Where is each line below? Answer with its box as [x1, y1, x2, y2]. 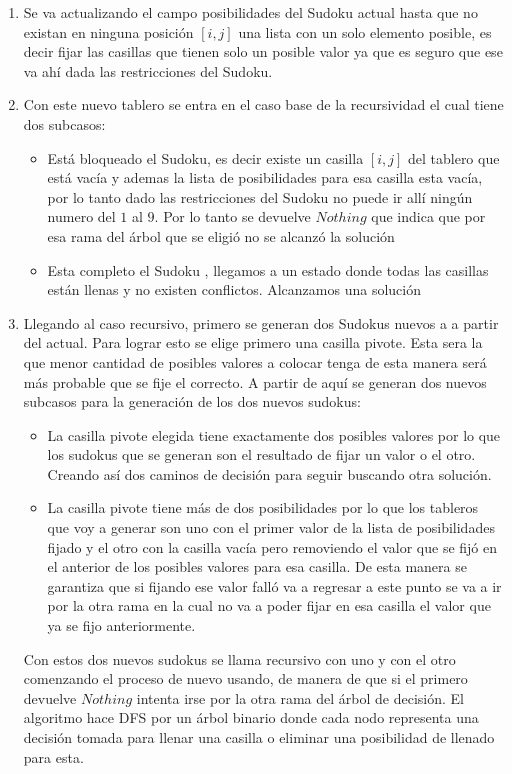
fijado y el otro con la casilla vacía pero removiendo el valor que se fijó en [47, 536, 498, 557]
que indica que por [371, 206, 486, 227]
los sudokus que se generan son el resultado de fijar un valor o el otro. [47, 444, 476, 465]
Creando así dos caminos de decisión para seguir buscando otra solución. [47, 463, 492, 484]
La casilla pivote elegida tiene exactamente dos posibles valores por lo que [47, 424, 501, 445]
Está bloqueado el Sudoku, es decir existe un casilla [47, 147, 364, 168]
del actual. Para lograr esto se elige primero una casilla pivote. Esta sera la [23, 332, 483, 353]
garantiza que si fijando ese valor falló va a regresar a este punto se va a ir [47, 575, 502, 596]
